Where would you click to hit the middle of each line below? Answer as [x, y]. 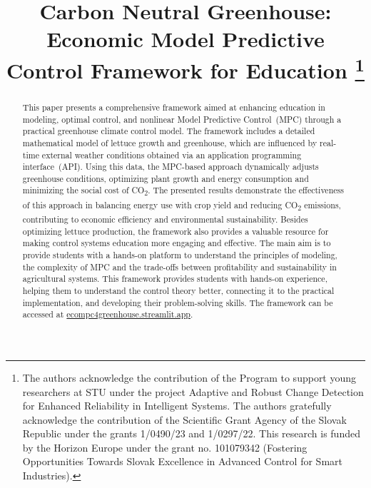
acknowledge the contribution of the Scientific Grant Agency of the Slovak [184, 419]
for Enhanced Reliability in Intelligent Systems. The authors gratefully [177, 406]
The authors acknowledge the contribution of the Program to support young [189, 377]
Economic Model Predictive [185, 39]
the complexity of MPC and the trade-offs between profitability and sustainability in [179, 266]
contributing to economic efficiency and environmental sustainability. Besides [165, 219]
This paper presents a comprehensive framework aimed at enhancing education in [174, 107]
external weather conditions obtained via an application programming [172, 154]
